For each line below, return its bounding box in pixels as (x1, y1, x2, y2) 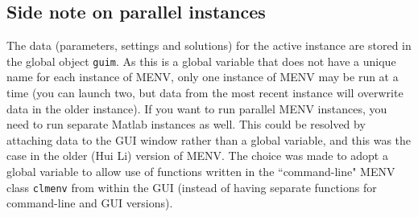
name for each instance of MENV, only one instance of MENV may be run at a (6, 68, 399, 85)
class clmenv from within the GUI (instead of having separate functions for (6, 178, 377, 195)
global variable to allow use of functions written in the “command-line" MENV (6, 163, 395, 180)
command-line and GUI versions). (6, 194, 173, 211)
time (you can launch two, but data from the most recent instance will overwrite (6, 84, 404, 101)
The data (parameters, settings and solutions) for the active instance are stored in (6, 37, 412, 54)
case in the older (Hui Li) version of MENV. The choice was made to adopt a (6, 147, 388, 164)
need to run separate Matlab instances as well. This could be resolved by (6, 116, 366, 133)
